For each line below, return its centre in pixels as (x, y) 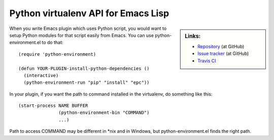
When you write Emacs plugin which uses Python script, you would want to (88, 28)
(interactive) (41, 75)
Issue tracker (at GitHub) (223, 54)
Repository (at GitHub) (221, 46)
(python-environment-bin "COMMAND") (104, 113)
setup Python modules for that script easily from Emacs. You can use (82, 35)
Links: (193, 36)
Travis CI (207, 60)
